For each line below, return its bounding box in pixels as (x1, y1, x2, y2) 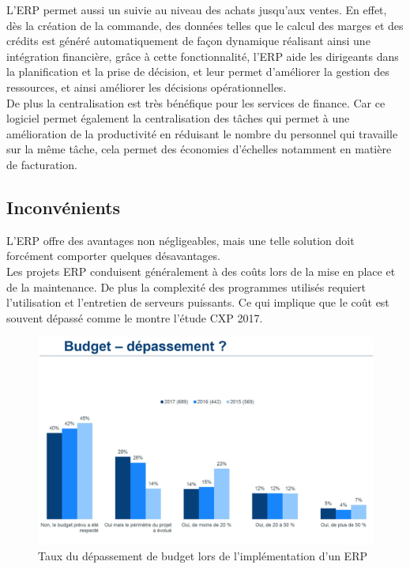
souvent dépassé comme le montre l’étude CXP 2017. (6, 309, 263, 326)
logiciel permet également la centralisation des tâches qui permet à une (6, 110, 350, 126)
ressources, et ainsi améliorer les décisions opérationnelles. (6, 78, 287, 95)
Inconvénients (6, 194, 121, 219)
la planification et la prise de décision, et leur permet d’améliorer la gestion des (6, 63, 389, 80)
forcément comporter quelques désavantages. (6, 247, 220, 264)
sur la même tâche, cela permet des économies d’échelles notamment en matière (6, 141, 392, 157)
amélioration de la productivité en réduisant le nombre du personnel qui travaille (6, 125, 398, 141)
